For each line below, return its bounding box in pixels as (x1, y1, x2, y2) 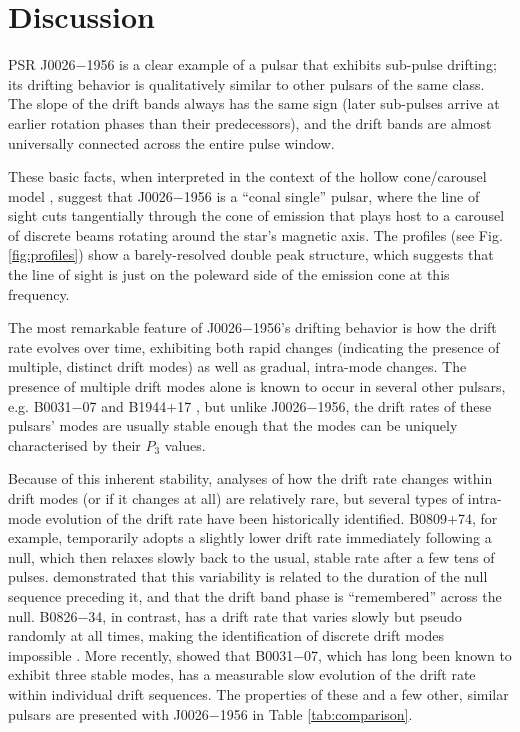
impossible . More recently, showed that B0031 (8, 644, 294, 665)
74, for (458, 507, 498, 528)
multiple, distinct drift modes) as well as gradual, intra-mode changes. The (8, 356, 467, 377)
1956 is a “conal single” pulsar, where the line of (183, 185, 480, 206)
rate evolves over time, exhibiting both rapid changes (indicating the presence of (8, 336, 500, 357)
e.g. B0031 (8, 395, 72, 416)
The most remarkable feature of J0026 (8, 317, 243, 338)
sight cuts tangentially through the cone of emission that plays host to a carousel (8, 205, 505, 226)
